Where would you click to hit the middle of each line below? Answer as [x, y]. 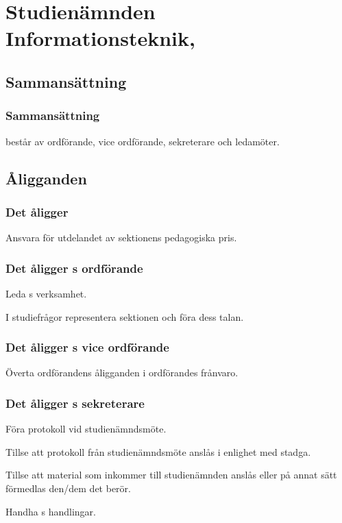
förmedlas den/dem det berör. [68, 488]
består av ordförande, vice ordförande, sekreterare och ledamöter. [143, 141]
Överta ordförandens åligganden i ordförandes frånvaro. [122, 373]
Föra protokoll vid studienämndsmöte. [86, 429]
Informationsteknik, [100, 38]
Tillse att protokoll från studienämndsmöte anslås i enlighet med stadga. [158, 451]
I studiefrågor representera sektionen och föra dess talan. [125, 316]
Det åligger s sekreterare [75, 403]
